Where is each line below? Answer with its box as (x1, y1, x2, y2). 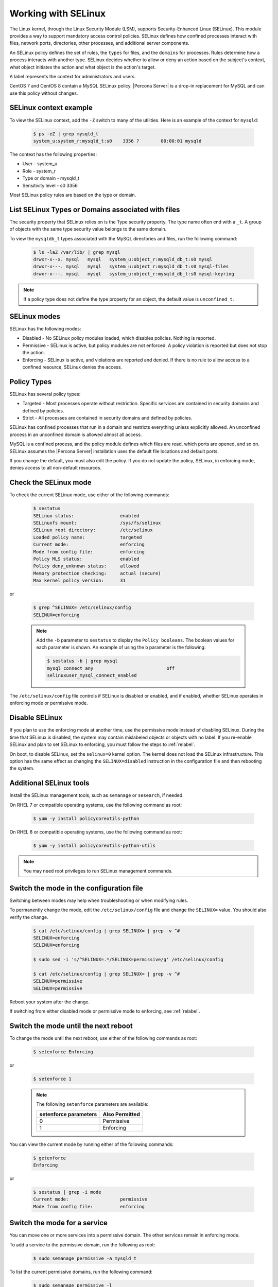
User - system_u (22, 161, 58, 167)
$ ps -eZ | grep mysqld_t (33, 131, 99, 136)
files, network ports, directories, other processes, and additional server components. (9, 40, 190, 46)
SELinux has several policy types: (9, 391, 81, 397)
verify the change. (9, 914, 48, 920)
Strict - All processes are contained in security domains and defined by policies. (22, 415, 193, 421)
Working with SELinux (9, 8, 106, 19)
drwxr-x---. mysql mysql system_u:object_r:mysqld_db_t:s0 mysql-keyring (33, 271, 234, 276)
